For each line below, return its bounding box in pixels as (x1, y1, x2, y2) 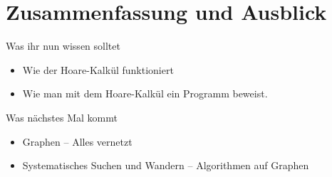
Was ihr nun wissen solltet (6, 38, 120, 53)
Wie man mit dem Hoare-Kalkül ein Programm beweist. (22, 86, 268, 101)
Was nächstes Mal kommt (6, 109, 118, 124)
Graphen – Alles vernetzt (22, 134, 133, 149)
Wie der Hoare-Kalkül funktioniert (22, 62, 174, 77)
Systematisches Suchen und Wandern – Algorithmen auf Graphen (22, 158, 309, 173)
